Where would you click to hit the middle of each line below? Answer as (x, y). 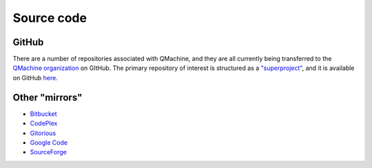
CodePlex (44, 123)
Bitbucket (44, 114)
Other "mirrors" (48, 97)
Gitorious (43, 133)
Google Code (49, 142)
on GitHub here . (35, 77)
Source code (50, 18)
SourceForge (48, 152)
